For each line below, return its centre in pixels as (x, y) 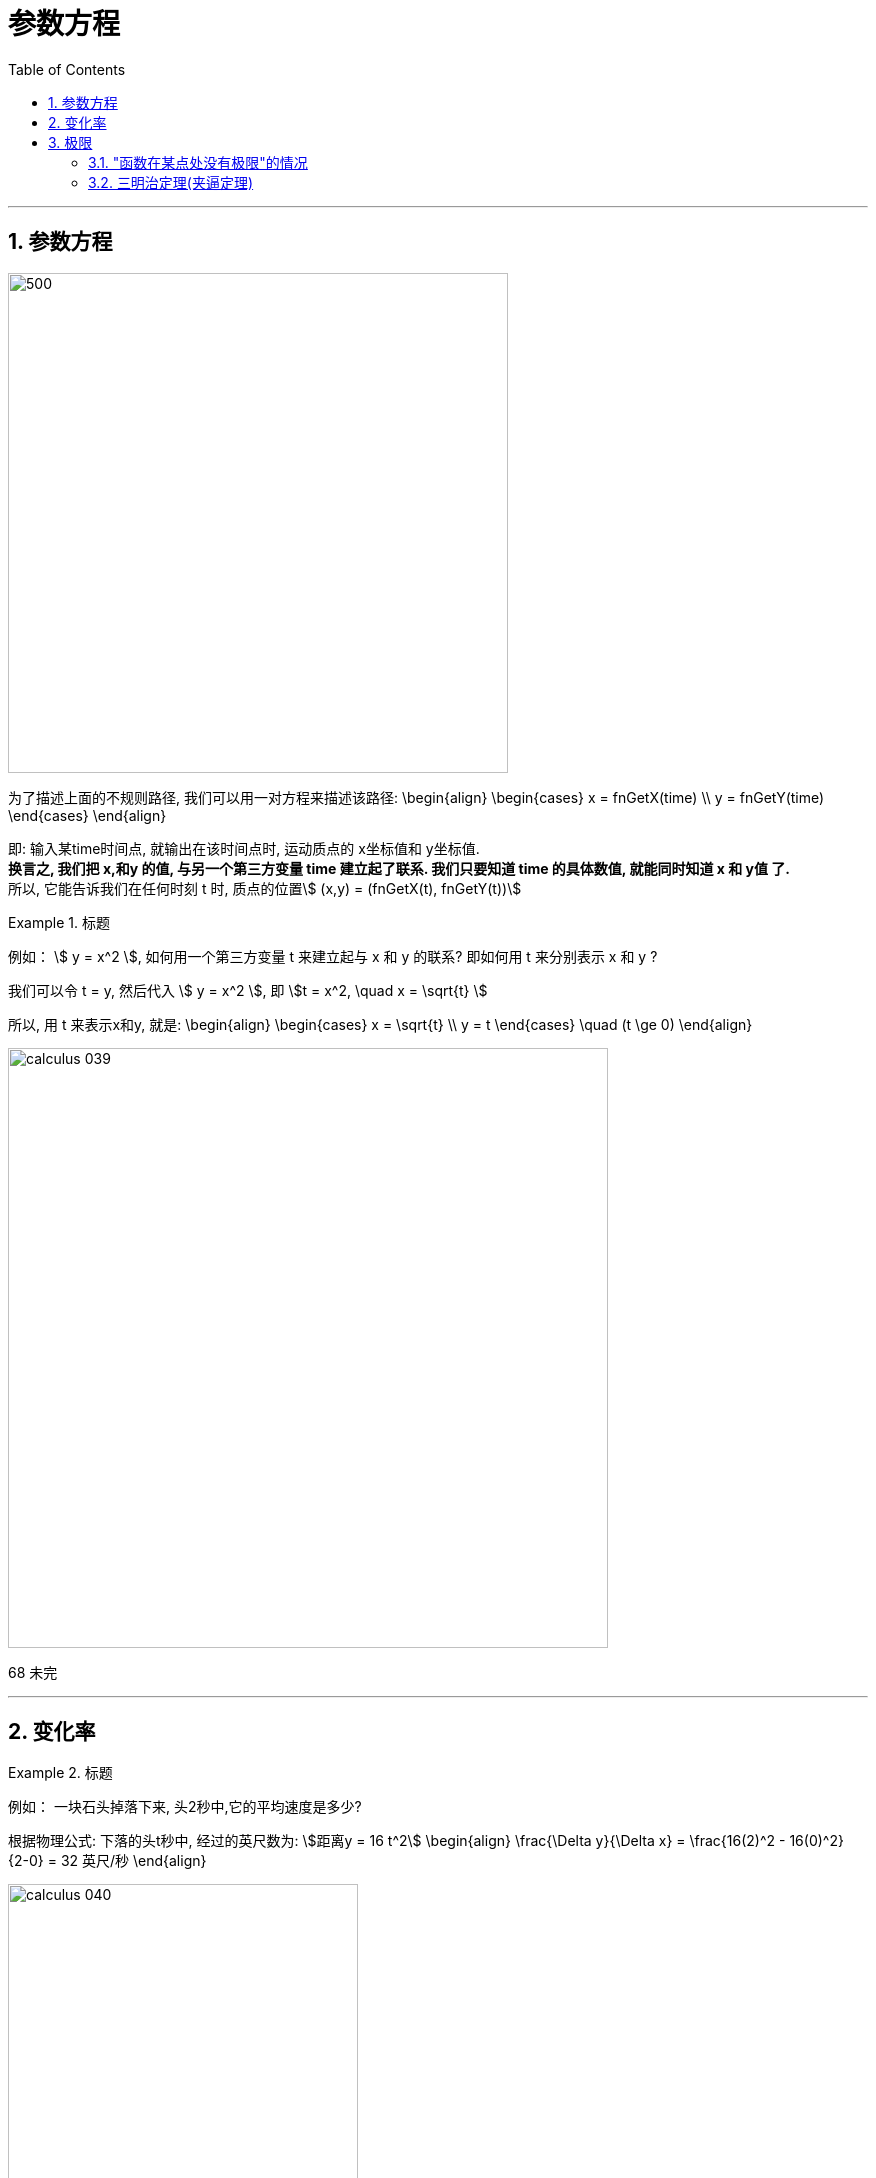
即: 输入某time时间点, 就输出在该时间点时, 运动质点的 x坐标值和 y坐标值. (244, 848)
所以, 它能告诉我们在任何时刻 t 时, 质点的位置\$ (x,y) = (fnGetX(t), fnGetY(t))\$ (265, 888)
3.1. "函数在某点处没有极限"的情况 (198, 162)
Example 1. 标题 (59, 922)
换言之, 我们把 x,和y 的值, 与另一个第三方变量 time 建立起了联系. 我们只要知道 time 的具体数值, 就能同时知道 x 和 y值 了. (399, 868)
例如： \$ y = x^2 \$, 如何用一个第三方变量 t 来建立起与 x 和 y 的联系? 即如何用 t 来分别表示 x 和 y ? (333, 956)
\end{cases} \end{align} (87, 815)
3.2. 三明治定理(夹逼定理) (171, 182)
